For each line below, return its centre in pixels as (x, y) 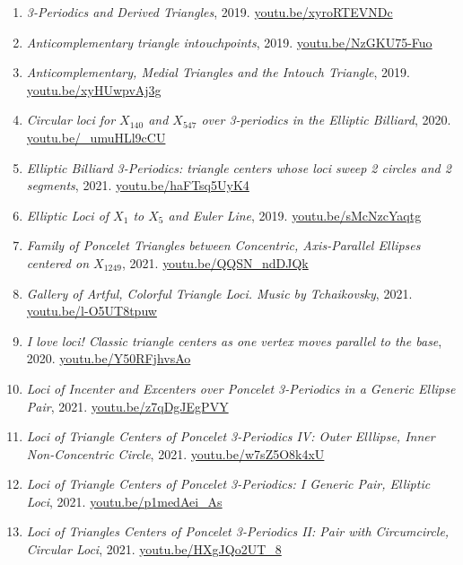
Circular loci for (71, 120)
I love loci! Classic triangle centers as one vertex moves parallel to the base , (234, 340)
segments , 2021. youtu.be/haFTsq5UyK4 (138, 185)
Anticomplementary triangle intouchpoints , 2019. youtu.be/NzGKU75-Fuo (229, 42)
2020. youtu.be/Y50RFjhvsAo (109, 358)
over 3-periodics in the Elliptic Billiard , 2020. (326, 120)
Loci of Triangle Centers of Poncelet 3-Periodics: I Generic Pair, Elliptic (228, 484)
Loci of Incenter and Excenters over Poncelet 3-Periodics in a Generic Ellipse (241, 388)
